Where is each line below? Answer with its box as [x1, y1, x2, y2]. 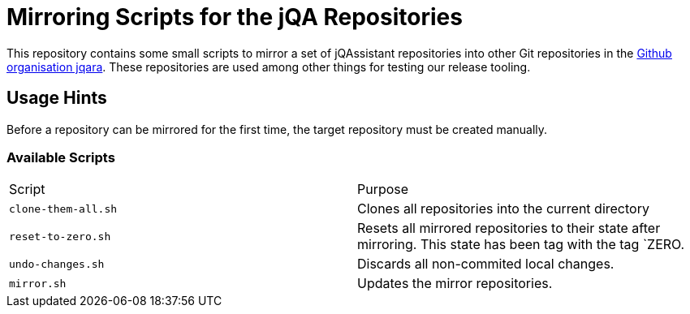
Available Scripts [6, 148, 115, 166]
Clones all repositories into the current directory [357, 200, 649, 217]
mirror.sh [9, 277, 67, 290]
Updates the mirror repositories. [357, 275, 553, 292]
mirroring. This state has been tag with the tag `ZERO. [357, 236, 685, 253]
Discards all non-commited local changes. [357, 256, 615, 273]
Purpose [357, 181, 409, 198]
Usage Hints [6, 88, 107, 109]
